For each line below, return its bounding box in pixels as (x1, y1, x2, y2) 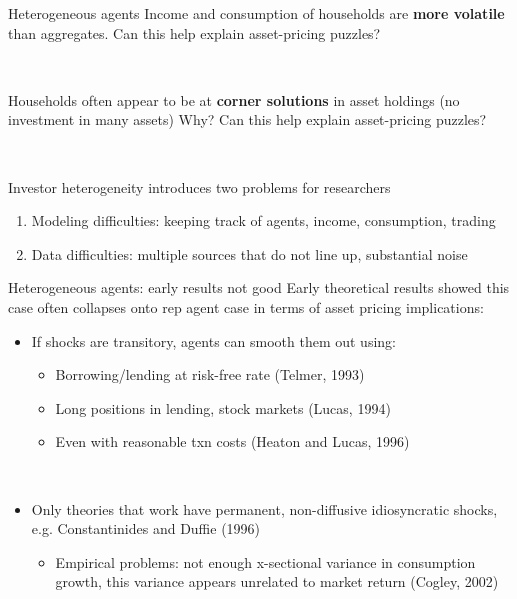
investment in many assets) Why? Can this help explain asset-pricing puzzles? (8, 109, 487, 130)
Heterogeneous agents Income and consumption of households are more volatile (8, 3, 505, 23)
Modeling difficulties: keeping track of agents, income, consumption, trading (31, 210, 496, 231)
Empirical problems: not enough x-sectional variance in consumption (55, 551, 476, 572)
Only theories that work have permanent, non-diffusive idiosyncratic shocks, (31, 498, 498, 519)
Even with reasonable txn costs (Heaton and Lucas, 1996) (55, 431, 410, 452)
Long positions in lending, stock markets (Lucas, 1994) (55, 397, 391, 418)
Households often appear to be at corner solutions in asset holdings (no (8, 89, 460, 110)
